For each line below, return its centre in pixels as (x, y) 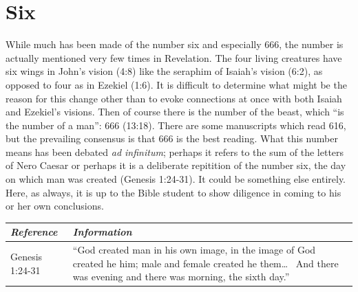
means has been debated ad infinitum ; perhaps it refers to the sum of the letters (175, 151)
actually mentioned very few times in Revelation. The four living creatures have (174, 57)
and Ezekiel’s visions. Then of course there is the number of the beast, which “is (175, 112)
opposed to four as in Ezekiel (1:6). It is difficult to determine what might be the (176, 84)
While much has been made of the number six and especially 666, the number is (175, 44)
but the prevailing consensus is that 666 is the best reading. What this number (172, 138)
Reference (34, 232)
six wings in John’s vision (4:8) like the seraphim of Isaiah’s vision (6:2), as (164, 71)
